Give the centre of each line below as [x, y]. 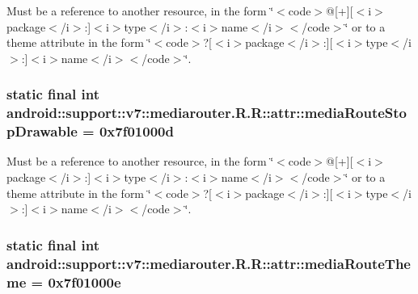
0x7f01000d [136, 131]
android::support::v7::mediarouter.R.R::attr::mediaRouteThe [209, 263]
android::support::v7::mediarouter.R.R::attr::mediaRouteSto [207, 113]
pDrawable [42, 131]
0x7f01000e [84, 281]
